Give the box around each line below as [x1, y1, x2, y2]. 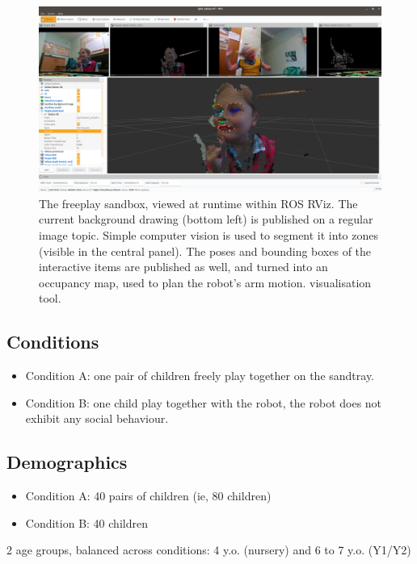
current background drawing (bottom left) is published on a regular [39, 211, 373, 228]
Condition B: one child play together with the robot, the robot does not [25, 394, 382, 411]
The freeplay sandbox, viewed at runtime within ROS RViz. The [39, 194, 358, 211]
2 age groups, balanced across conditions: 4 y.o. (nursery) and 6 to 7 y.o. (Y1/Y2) [6, 541, 411, 558]
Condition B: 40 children [25, 514, 148, 531]
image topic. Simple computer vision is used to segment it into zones [39, 227, 378, 243]
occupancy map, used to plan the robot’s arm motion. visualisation [39, 274, 372, 290]
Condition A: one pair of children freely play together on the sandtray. [25, 367, 375, 384]
